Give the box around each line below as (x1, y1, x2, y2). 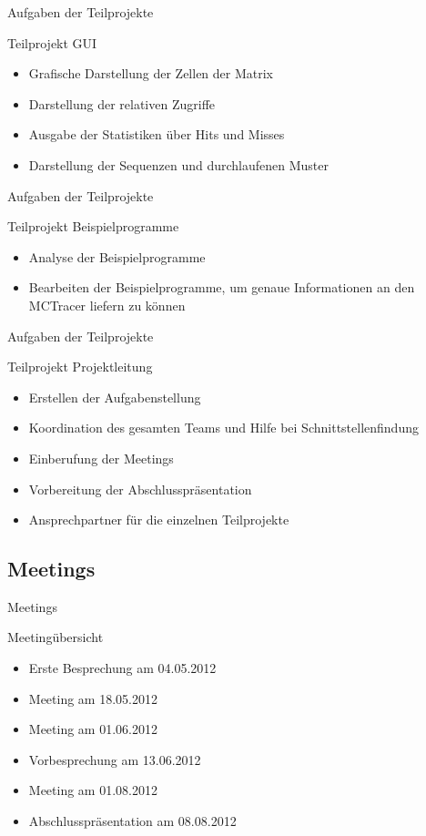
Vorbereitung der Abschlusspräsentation (28, 479, 252, 498)
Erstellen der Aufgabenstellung (28, 387, 201, 406)
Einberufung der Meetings (28, 448, 174, 467)
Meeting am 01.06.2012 (28, 719, 157, 739)
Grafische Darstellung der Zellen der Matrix (28, 64, 274, 83)
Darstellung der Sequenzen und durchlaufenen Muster (28, 155, 329, 174)
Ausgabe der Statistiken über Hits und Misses (28, 125, 285, 144)
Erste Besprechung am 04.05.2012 (28, 658, 217, 678)
